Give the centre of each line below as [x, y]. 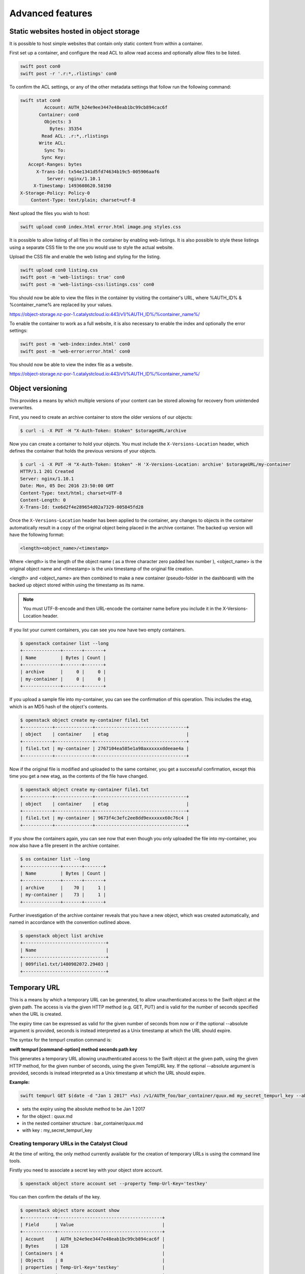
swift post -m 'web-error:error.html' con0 [75, 351]
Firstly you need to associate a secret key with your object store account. [86, 1170]
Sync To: [55, 150]
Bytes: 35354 [66, 129]
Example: [20, 1082]
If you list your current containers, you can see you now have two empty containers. [98, 630]
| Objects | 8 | [93, 1260]
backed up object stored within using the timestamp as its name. [77, 585]
